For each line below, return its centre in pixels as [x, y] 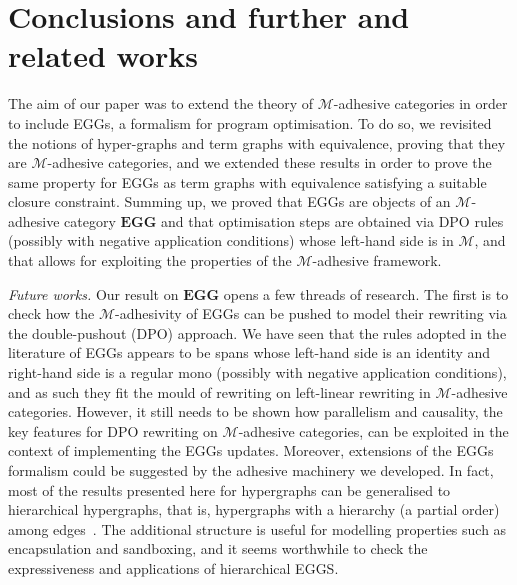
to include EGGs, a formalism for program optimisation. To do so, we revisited [250, 122]
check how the [51, 313]
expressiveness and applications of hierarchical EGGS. [173, 567]
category [90, 220]
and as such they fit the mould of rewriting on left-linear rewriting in [219, 391]
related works [103, 55]
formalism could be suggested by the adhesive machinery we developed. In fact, [251, 470]
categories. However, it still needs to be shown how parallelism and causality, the [255, 411]
